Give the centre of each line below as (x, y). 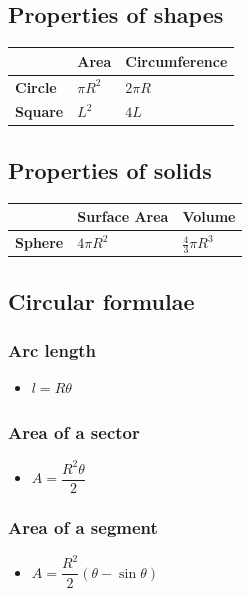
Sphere (39, 242)
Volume (209, 216)
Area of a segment (83, 526)
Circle (36, 86)
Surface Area (123, 216)
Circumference (176, 60)
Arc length (52, 350)
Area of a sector (74, 431)
